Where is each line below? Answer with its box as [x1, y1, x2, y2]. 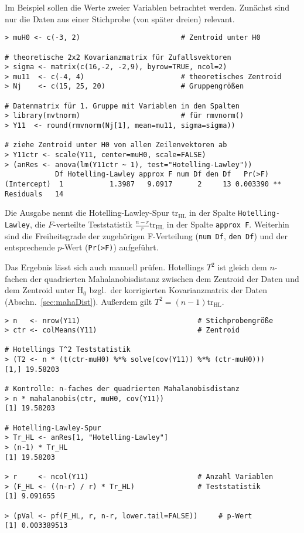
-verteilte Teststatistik [53, 218, 132, 230]
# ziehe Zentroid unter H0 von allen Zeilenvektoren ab [5, 141, 227, 150]
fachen [5, 272, 28, 284]
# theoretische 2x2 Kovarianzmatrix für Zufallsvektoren [5, 53, 231, 62]
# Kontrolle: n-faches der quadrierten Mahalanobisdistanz [5, 385, 240, 393]
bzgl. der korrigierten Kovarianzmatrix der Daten [89, 284, 268, 296]
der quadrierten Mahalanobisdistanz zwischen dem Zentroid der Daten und [30, 272, 299, 284]
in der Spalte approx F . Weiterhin [166, 218, 289, 230]
